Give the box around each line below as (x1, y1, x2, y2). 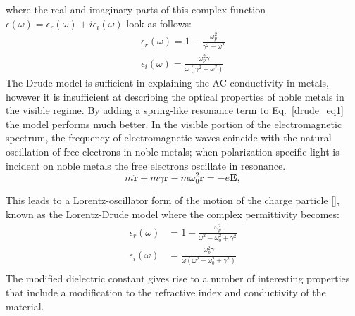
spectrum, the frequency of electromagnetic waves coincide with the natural (6, 130, 332, 145)
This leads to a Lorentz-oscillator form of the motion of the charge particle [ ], (6, 193, 340, 208)
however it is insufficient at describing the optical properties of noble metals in (6, 89, 344, 103)
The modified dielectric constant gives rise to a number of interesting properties (6, 271, 350, 286)
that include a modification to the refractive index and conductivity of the (6, 285, 326, 300)
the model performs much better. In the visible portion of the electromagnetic (6, 116, 342, 131)
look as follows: (126, 15, 192, 30)
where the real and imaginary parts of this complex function (6, 2, 266, 16)
